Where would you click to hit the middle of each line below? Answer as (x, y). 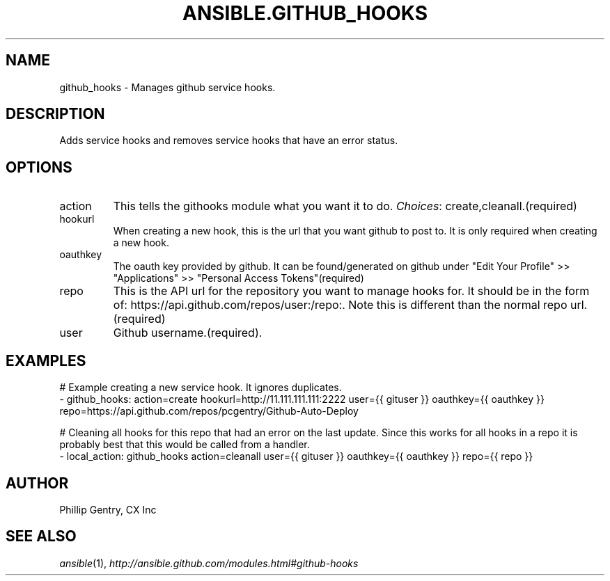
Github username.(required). (188, 333)
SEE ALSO (41, 536)
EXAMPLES (46, 360)
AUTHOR (37, 483)
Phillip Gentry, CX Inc (108, 509)
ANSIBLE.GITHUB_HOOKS (305, 13)
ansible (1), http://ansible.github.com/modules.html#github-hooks (209, 563)
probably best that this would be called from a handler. (185, 445)
